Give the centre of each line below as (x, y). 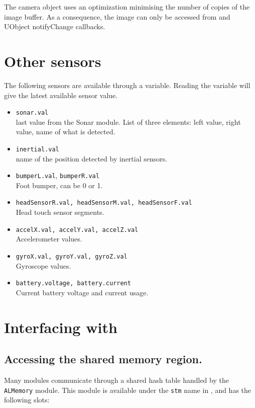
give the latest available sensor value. (61, 95)
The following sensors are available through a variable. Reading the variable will (127, 85)
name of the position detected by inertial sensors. (92, 158)
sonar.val (32, 113)
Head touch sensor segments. (60, 212)
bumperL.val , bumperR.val (57, 175)
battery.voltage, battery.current (73, 283)
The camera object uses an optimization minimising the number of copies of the (127, 7)
